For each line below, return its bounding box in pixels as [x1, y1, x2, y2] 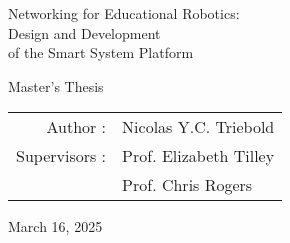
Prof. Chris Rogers [122, 173, 253, 197]
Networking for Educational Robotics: [8, 3, 240, 23]
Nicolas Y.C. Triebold [122, 115, 275, 139]
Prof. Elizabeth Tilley [122, 144, 275, 168]
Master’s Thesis [8, 75, 104, 96]
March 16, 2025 [8, 216, 103, 237]
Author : [46, 115, 107, 139]
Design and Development [8, 22, 161, 43]
